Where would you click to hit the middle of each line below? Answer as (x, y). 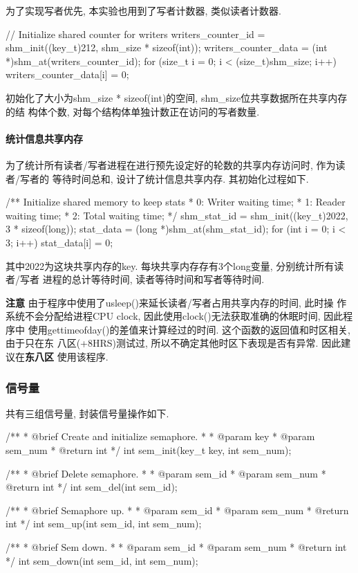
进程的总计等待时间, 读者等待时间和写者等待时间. (153, 279)
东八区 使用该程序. (67, 357)
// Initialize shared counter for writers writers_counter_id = (135, 34)
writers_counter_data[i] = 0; (67, 74)
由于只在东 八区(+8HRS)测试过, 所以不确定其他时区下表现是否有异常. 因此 (173, 343)
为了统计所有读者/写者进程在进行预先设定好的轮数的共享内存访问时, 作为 (171, 164)
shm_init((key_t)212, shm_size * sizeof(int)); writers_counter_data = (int (167, 47)
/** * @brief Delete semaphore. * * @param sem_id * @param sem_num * (166, 473)
